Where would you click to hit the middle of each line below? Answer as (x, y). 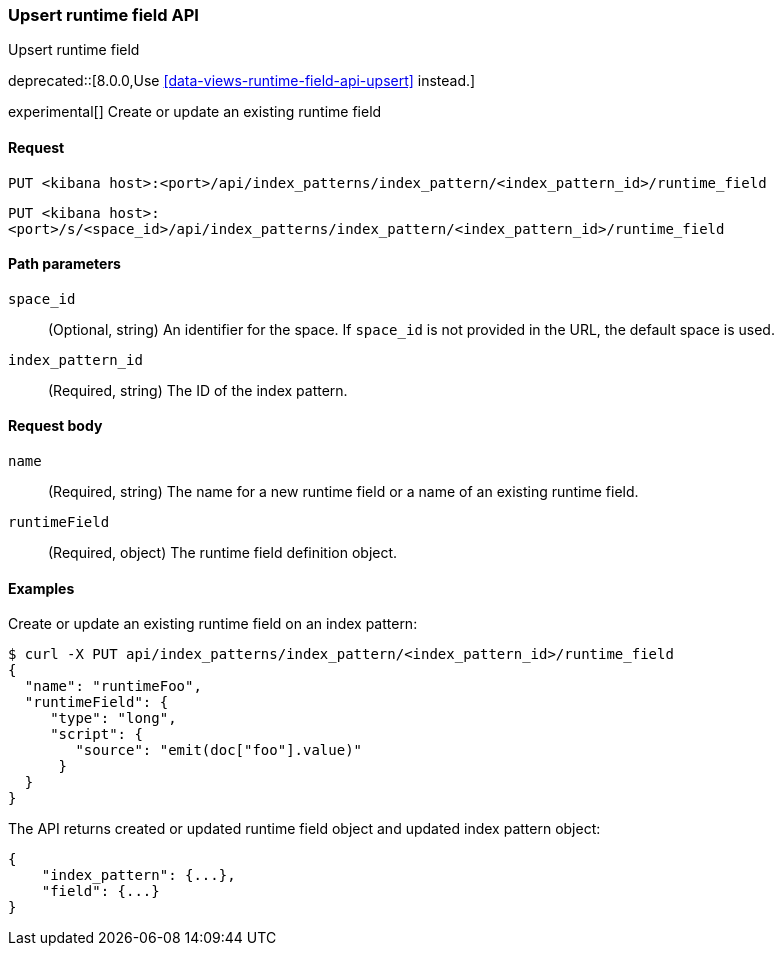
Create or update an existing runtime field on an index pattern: (213, 624)
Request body (55, 426)
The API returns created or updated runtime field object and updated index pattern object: (304, 829)
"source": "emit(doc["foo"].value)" (219, 750)
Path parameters (64, 264)
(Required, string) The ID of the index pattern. (198, 390)
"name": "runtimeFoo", (113, 686)
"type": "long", (113, 718)
